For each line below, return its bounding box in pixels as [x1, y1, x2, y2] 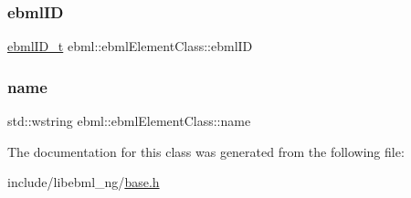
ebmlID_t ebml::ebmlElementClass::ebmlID [7, 36, 253, 56]
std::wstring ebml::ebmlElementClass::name [7, 111, 251, 130]
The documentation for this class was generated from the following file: [7, 141, 405, 161]
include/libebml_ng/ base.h [7, 172, 160, 192]
